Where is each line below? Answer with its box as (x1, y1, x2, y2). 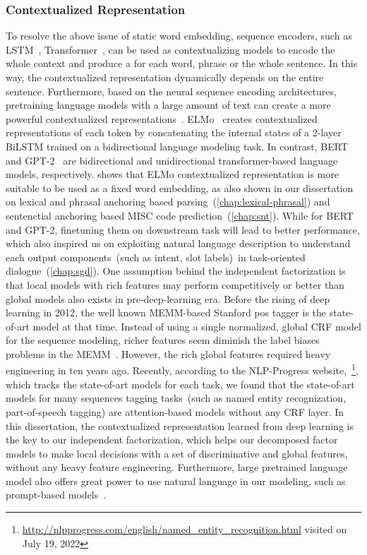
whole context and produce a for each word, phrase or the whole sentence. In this (6, 56, 358, 71)
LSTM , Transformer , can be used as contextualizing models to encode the (6, 42, 335, 56)
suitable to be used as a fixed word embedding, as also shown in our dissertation (6, 180, 354, 195)
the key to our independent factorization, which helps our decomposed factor (6, 432, 338, 447)
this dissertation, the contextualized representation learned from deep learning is (6, 418, 354, 433)
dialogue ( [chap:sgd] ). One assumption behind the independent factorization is (6, 263, 346, 278)
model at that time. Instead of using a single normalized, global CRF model (32, 318, 361, 333)
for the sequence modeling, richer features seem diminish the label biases (6, 333, 320, 347)
